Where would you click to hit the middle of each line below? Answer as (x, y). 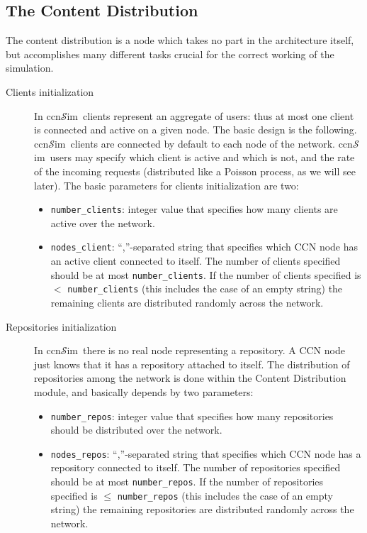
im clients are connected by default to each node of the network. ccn (203, 143)
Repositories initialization (61, 326)
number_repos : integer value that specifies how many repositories (192, 416)
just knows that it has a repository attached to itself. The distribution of (192, 364)
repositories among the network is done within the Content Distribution (190, 378)
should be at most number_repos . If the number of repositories (187, 482)
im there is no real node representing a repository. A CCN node (206, 350)
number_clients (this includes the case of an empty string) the (205, 289)
